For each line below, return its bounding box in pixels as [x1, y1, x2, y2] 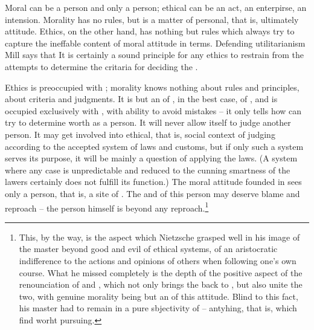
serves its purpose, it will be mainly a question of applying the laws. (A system [5, 152, 298, 164]
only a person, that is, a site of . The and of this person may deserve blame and [5, 187, 300, 199]
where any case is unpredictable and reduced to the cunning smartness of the [5, 163, 290, 176]
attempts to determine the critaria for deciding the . [5, 60, 198, 73]
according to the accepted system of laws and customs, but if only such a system [5, 140, 304, 152]
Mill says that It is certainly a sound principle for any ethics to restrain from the [5, 48, 304, 61]
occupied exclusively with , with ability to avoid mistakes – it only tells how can [5, 104, 302, 117]
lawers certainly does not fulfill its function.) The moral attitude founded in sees [5, 175, 302, 188]
